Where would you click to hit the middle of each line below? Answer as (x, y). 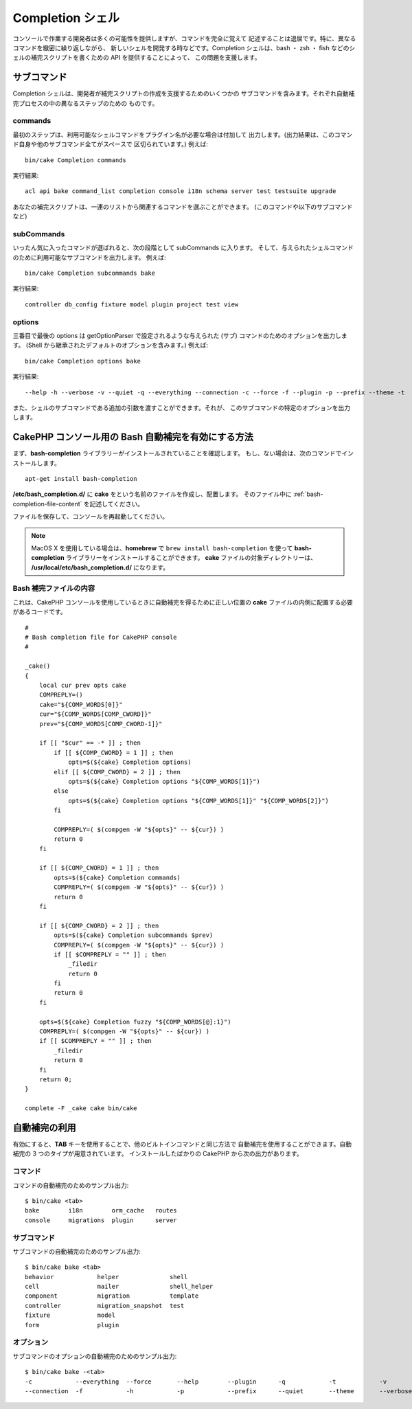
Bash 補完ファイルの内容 (54, 589)
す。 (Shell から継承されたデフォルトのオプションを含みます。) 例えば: (111, 345)
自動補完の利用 (44, 1128)
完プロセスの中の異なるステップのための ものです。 (85, 103)
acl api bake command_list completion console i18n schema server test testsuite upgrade (181, 191)
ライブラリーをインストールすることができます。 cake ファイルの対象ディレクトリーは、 (191, 558)
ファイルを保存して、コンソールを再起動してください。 (91, 517)
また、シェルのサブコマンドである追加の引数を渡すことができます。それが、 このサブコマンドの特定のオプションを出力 (182, 407)
